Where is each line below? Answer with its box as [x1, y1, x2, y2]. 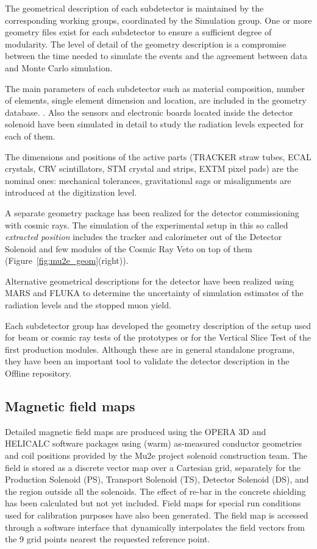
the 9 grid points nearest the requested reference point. [5, 533, 210, 545]
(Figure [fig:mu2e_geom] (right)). [5, 254, 129, 267]
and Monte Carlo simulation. [5, 61, 113, 74]
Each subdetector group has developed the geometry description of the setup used [5, 319, 312, 331]
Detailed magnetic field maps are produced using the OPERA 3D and [5, 425, 266, 437]
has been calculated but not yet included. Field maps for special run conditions [5, 497, 301, 509]
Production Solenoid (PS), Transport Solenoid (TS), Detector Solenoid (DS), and [5, 473, 309, 486]
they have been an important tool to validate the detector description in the [5, 355, 290, 367]
